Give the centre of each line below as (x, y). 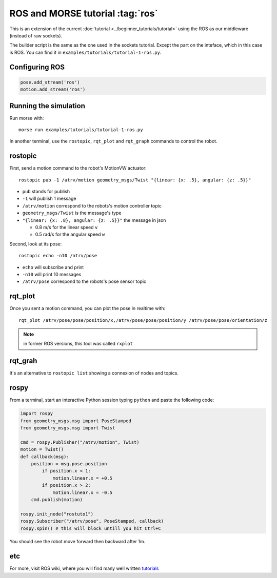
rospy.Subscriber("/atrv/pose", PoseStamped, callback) (92, 521)
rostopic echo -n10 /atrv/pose (58, 256)
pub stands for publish (46, 192)
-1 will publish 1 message (49, 199)
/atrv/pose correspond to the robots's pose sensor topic (84, 281)
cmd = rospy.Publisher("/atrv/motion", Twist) (80, 442)
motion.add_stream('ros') (53, 89)
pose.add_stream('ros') (50, 82)
